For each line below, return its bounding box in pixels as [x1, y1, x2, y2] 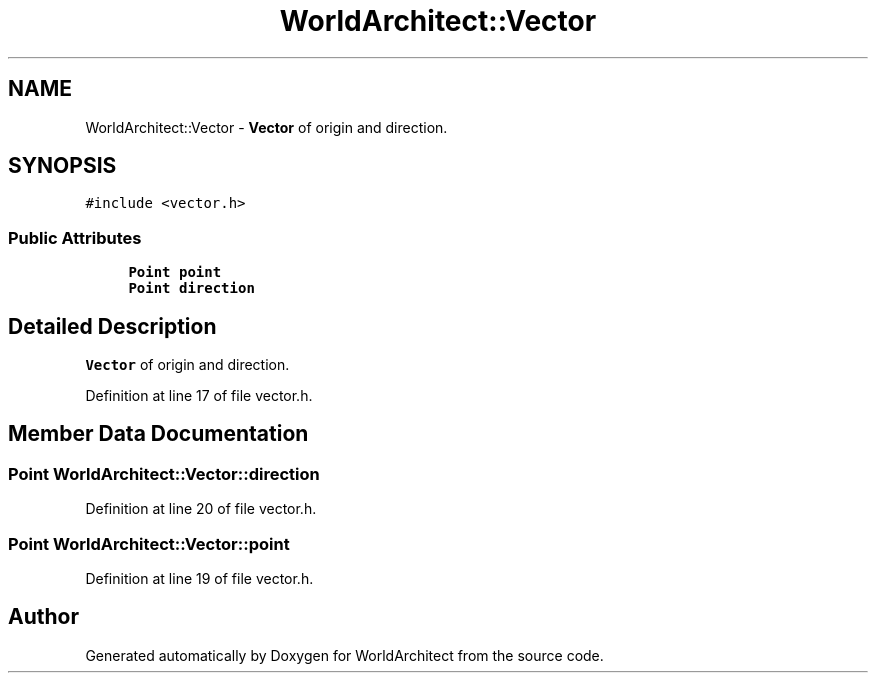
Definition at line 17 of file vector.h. [85, 387, 313, 405]
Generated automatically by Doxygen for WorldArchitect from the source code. [85, 646, 604, 664]
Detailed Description [8, 313, 217, 339]
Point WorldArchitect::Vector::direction [8, 463, 320, 484]
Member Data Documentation [8, 421, 309, 447]
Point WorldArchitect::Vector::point [8, 533, 290, 554]
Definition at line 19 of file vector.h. [85, 570, 314, 587]
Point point [128, 264, 222, 281]
